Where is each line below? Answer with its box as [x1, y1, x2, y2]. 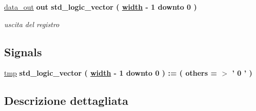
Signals [4, 43, 42, 59]
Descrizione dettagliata [4, 93, 128, 108]
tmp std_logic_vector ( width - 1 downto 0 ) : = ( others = [4, 68, 218, 78]
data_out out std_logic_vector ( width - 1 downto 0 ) [4, 2, 197, 12]
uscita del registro [4, 18, 60, 29]
